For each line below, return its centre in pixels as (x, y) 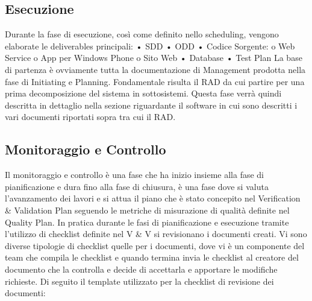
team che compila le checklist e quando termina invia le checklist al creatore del (152, 257)
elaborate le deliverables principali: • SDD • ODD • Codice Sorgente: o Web (150, 46)
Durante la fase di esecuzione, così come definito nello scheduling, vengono (142, 34)
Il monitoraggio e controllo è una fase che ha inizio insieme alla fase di (134, 175)
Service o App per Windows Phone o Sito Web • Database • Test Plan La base (154, 58)
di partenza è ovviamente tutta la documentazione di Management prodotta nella (155, 69)
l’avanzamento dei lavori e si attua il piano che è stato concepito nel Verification (153, 198)
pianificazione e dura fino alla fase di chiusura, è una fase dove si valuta (137, 186)
